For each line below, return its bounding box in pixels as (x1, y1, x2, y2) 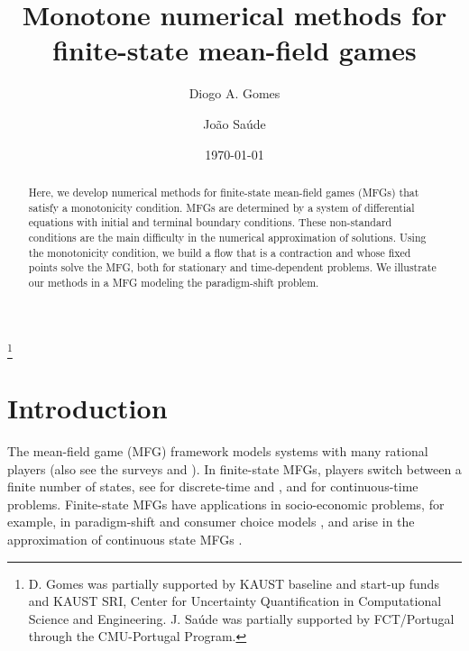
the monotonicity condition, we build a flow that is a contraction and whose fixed (28, 244, 411, 260)
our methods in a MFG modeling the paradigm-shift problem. (28, 274, 319, 289)
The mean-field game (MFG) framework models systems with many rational (7, 441, 428, 460)
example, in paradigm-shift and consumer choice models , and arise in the (7, 512, 415, 531)
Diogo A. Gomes (189, 84, 280, 103)
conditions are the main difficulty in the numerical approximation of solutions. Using (28, 229, 427, 244)
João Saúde (203, 114, 266, 133)
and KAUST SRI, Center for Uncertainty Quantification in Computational (28, 591, 442, 610)
